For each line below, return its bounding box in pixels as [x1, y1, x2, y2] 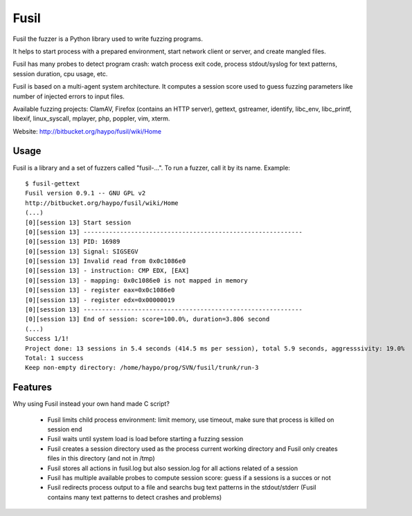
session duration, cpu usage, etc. [12, 69, 108, 78]
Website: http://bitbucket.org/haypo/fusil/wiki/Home [12, 127, 162, 135]
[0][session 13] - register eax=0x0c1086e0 [25, 286, 175, 294]
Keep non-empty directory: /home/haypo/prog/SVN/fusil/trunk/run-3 [25, 364, 259, 372]
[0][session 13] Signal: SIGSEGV [25, 247, 138, 256]
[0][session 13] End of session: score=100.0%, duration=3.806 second [25, 315, 270, 323]
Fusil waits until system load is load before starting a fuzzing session [47, 435, 244, 443]
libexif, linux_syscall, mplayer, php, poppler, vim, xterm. [12, 114, 170, 123]
